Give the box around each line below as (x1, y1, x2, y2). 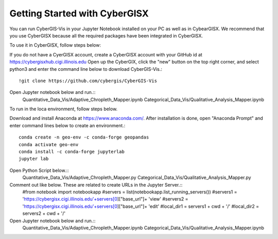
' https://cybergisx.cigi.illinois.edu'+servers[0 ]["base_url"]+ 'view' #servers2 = (22, 196, 188, 202)
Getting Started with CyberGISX (9, 8, 149, 19)
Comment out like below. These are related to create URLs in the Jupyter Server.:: (9, 182, 183, 188)
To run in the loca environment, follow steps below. (9, 106, 118, 112)
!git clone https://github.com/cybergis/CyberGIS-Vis (19, 77, 157, 84)
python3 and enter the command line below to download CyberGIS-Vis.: (9, 66, 162, 72)
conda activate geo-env (19, 142, 79, 147)
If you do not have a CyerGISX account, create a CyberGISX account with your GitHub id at (9, 51, 203, 57)
